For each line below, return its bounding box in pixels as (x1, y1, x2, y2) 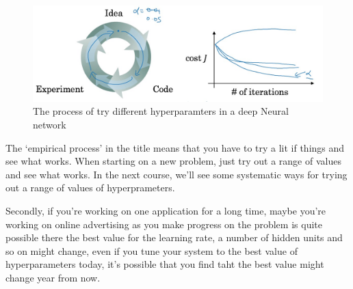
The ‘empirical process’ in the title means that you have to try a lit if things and (5, 140, 345, 154)
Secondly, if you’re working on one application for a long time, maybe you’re (5, 203, 326, 217)
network (33, 117, 66, 131)
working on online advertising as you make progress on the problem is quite (5, 217, 322, 231)
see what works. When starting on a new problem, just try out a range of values (5, 154, 341, 168)
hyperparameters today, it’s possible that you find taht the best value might (5, 257, 324, 271)
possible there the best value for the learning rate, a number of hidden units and (5, 230, 343, 245)
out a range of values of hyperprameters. (5, 180, 175, 195)
